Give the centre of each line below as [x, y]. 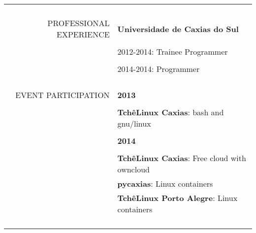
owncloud [133, 169]
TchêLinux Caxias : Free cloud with [182, 158]
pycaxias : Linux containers [165, 183]
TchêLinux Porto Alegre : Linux [177, 198]
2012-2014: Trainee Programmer [173, 51]
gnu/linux [134, 123]
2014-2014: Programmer [159, 69]
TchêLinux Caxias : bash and [171, 112]
